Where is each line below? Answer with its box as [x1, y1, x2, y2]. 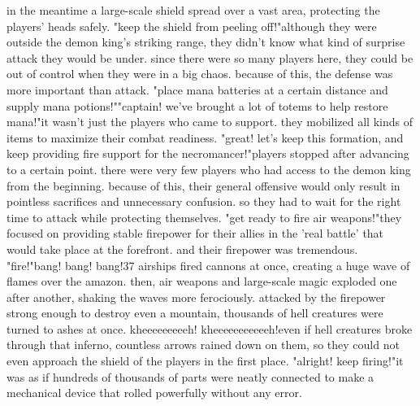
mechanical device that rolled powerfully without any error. [6, 384, 302, 401]
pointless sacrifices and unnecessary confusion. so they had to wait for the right [6, 193, 401, 210]
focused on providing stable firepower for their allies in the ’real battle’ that [6, 225, 384, 242]
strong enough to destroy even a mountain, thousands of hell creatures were [6, 304, 383, 321]
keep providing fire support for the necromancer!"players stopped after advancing [6, 145, 409, 162]
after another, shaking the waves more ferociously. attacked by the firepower [6, 288, 386, 305]
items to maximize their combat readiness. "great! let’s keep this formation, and [6, 129, 404, 146]
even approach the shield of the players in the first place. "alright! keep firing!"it [6, 352, 404, 369]
